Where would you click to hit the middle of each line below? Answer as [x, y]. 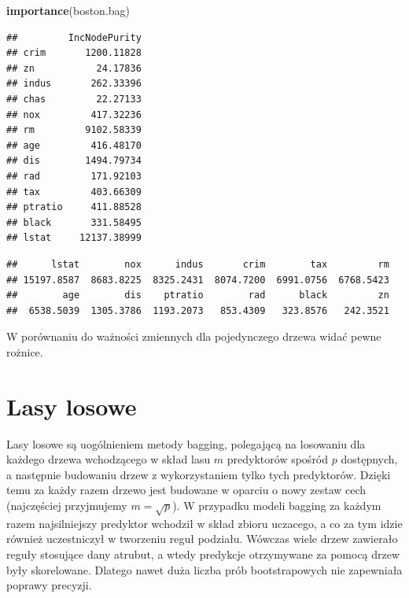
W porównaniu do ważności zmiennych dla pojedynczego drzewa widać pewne [194, 336]
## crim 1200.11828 [74, 53]
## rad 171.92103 [74, 176]
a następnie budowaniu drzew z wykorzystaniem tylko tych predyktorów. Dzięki [199, 474]
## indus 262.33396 [74, 84]
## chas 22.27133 [74, 99]
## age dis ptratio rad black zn [198, 295]
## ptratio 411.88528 [74, 207]
